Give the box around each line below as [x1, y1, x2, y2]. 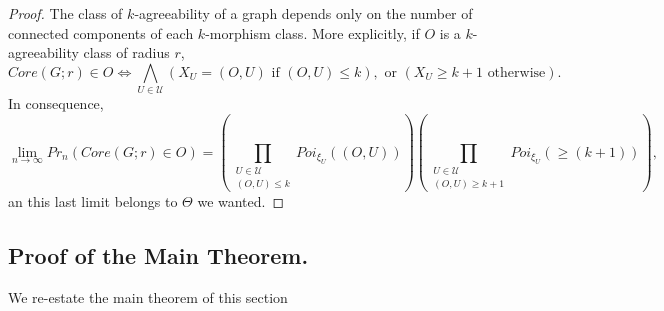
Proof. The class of [8, 3, 123, 23]
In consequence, [8, 93, 104, 114]
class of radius [83, 42, 170, 63]
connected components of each [8, 22, 194, 43]
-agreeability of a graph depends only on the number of [134, 3, 473, 23]
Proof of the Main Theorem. [8, 240, 309, 271]
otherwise [487, 65, 546, 80]
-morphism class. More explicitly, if [205, 22, 420, 43]
